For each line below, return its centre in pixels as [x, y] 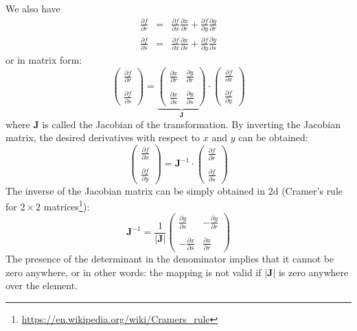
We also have [33, 8]
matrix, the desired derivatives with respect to [103, 137]
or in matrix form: [44, 59]
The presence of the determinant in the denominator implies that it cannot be [170, 259]
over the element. [42, 285]
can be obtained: [273, 137]
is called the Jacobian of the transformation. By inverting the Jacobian [191, 124]
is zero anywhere [313, 272]
